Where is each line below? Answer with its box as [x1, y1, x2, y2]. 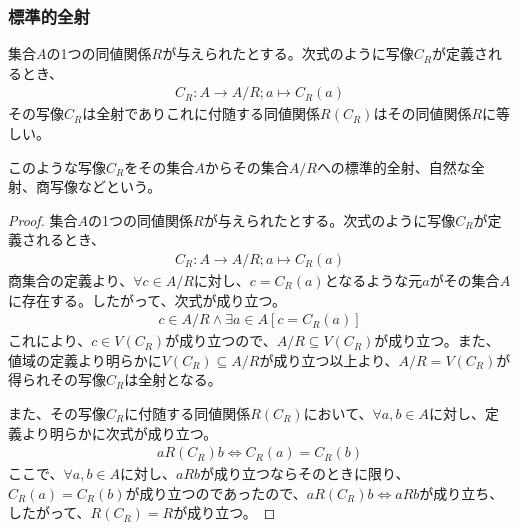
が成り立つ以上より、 [259, 349, 399, 370]
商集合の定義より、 [8, 270, 134, 291]
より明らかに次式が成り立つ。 [21, 422, 218, 443]
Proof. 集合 [8, 209, 78, 230]
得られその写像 [8, 369, 106, 390]
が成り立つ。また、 [374, 330, 500, 351]
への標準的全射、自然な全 [316, 156, 485, 177]
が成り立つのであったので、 [125, 482, 307, 503]
